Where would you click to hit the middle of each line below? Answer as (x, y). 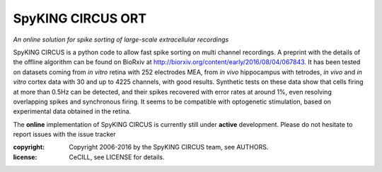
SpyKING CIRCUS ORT (80, 18)
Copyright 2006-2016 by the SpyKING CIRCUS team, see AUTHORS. (169, 147)
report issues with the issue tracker (64, 135)
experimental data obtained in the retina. (72, 111)
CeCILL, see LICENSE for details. (117, 157)
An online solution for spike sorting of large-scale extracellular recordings (121, 39)
